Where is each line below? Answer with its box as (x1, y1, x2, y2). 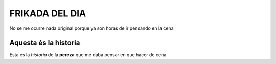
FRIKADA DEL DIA (9, 8, 86, 19)
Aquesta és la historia (9, 39, 80, 47)
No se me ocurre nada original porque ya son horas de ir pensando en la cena (9, 25, 174, 31)
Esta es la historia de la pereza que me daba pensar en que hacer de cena (9, 52, 167, 58)
